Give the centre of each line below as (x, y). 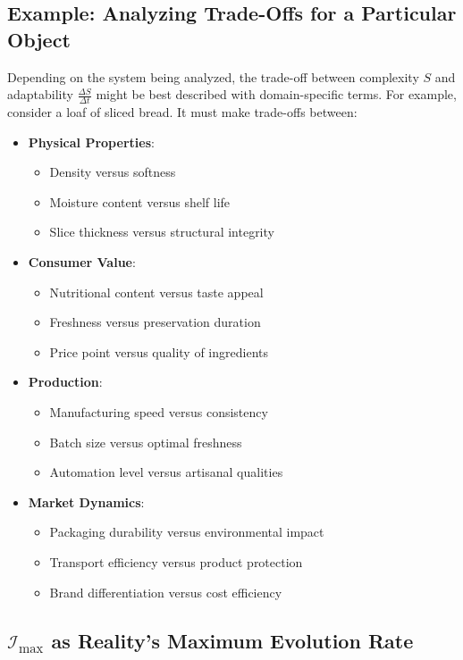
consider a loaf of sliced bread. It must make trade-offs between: (182, 112)
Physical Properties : (91, 142)
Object (39, 39)
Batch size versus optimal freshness (146, 442)
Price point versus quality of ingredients (159, 351)
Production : (65, 382)
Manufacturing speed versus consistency (159, 411)
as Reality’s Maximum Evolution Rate (232, 640)
